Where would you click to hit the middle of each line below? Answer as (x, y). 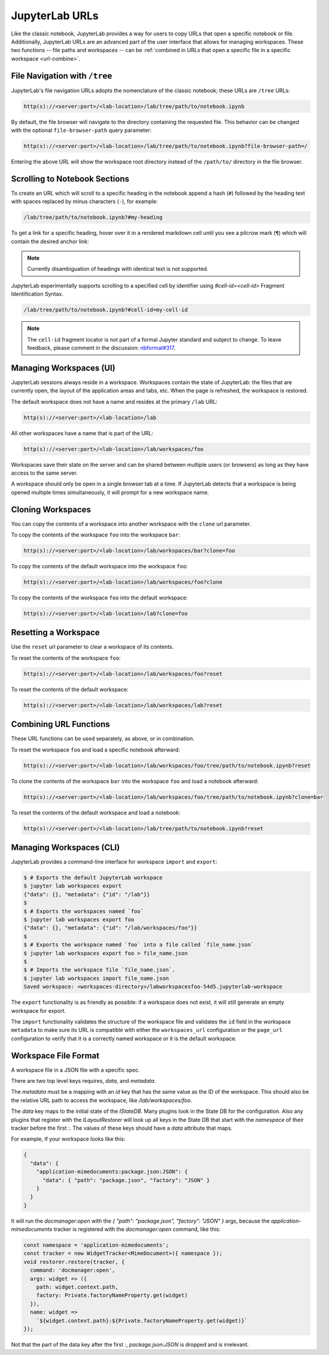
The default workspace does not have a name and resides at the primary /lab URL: (114, 402)
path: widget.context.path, (77, 1287)
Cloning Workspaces (51, 509)
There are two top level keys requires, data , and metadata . (83, 1081)
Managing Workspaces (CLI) (66, 847)
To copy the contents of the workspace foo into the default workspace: (99, 597)
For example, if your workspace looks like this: (68, 1139)
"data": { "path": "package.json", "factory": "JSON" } (126, 1180)
